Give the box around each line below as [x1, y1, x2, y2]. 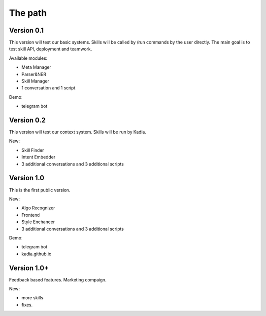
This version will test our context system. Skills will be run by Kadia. [9, 129, 146, 135]
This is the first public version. [9, 187, 71, 193]
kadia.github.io [21, 251, 52, 257]
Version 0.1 [9, 26, 44, 35]
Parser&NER [21, 71, 46, 77]
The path [9, 7, 47, 18]
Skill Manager [21, 78, 49, 84]
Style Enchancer [21, 219, 55, 225]
